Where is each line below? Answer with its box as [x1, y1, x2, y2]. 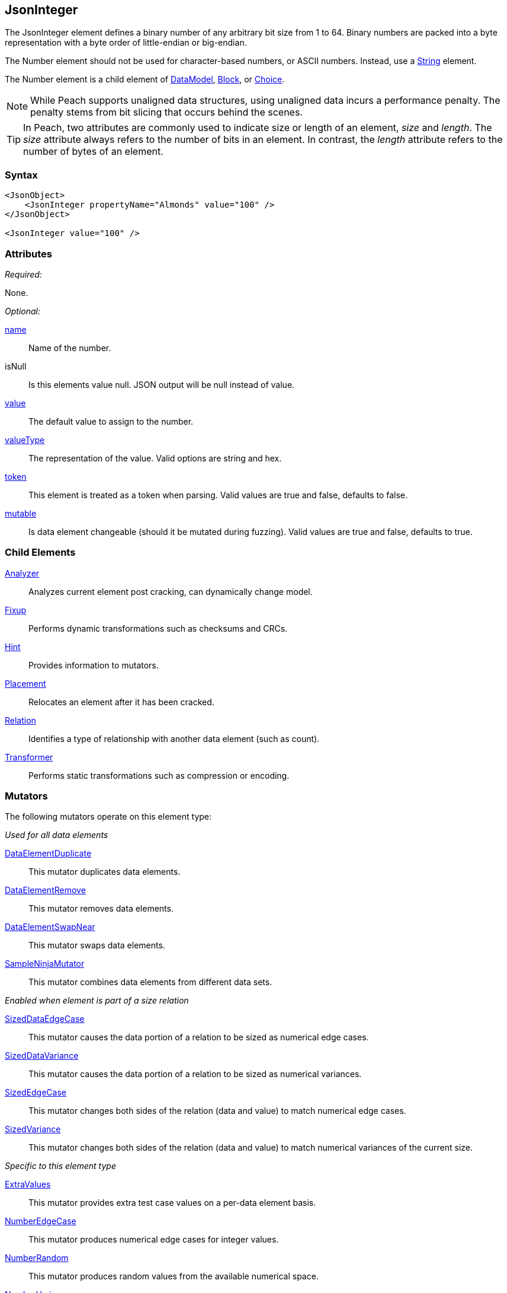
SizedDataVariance [5, 1050, 79, 1061]
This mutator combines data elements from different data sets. [28, 977, 272, 988]
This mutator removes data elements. [28, 903, 174, 914]
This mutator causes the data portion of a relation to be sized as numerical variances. [28, 1069, 362, 1079]
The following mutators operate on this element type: [5, 811, 212, 822]
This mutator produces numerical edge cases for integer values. [28, 1234, 279, 1245]
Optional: [5, 305, 40, 316]
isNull [5, 361, 27, 371]
